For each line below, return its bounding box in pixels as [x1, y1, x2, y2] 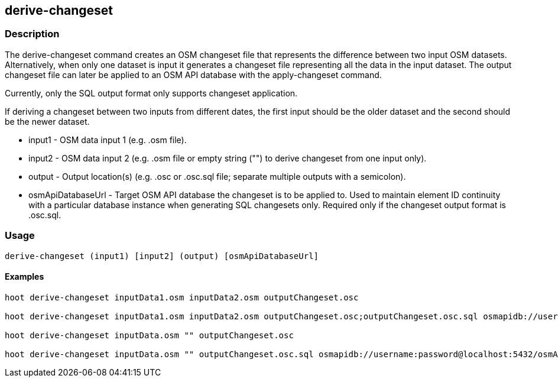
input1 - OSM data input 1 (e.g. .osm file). [28, 134, 187, 145]
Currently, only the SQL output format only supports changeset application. [5, 88, 298, 98]
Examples [5, 271, 44, 282]
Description [5, 28, 60, 40]
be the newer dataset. [5, 116, 90, 127]
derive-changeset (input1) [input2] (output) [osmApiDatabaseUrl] [5, 251, 319, 261]
